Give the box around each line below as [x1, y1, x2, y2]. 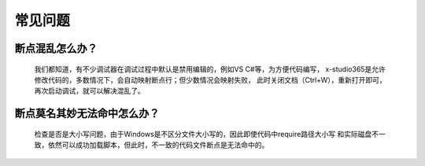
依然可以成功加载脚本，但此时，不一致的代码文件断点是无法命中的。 [47, 140, 269, 149]
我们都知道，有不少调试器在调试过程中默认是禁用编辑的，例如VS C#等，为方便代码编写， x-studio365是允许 [34, 64, 386, 74]
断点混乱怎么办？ [14, 42, 98, 55]
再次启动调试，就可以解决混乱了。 [34, 87, 145, 96]
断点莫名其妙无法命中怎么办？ [14, 107, 160, 120]
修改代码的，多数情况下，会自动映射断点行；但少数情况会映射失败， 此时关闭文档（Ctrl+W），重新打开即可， [34, 75, 386, 84]
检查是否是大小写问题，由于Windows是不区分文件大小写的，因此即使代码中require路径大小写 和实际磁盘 [34, 129, 372, 138]
